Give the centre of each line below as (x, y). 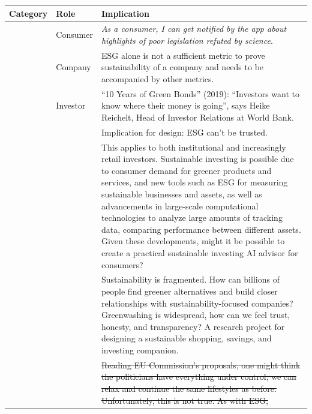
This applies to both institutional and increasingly (193, 147)
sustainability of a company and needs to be (182, 67)
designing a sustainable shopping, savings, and (186, 338)
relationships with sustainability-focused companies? (197, 303)
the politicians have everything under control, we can (199, 376)
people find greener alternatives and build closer (189, 291)
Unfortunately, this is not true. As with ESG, (184, 400)
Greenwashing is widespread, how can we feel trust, (196, 315)
